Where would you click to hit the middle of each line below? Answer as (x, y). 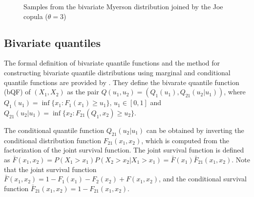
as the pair (83, 92)
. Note (241, 159)
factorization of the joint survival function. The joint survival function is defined (124, 150)
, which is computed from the (185, 140)
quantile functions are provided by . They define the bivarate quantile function (122, 82)
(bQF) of (17, 92)
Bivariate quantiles (52, 42)
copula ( (36, 16)
